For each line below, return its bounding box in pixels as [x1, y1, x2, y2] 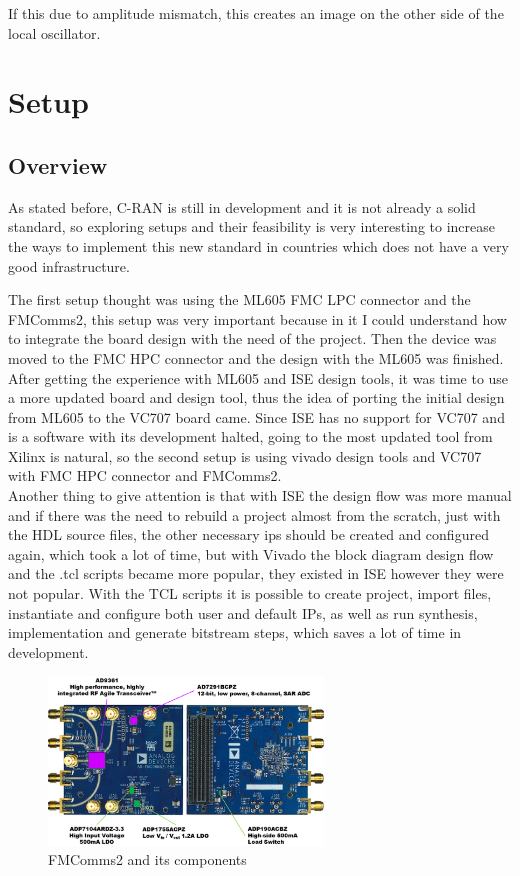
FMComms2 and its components [48, 849, 247, 870]
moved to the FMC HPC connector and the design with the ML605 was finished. [8, 347, 504, 368]
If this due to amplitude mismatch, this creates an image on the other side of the [8, 3, 504, 23]
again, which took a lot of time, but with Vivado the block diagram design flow [8, 543, 494, 564]
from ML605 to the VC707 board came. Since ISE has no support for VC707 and [8, 406, 505, 427]
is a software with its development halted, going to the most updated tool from [8, 426, 493, 447]
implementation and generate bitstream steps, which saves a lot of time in [8, 622, 462, 643]
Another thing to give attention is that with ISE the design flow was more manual [8, 485, 512, 506]
